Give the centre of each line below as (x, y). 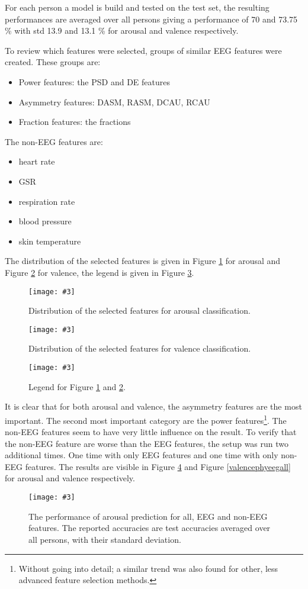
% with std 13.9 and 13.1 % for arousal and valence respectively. (122, 30)
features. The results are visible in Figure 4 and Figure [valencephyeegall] (158, 466)
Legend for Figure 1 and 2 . (77, 386)
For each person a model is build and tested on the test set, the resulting (137, 7)
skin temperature (50, 241)
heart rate (37, 161)
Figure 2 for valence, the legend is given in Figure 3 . (100, 272)
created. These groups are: (53, 62)
